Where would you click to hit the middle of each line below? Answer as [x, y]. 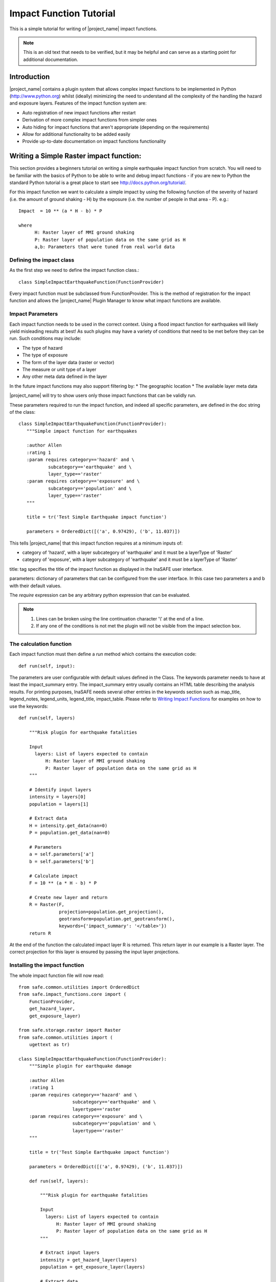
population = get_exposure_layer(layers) [93, 1267]
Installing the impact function [47, 965]
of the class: [22, 412]
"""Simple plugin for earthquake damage [80, 1066]
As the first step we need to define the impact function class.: [74, 270]
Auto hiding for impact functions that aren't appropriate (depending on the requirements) [116, 127]
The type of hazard [42, 348]
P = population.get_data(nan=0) [70, 833]
